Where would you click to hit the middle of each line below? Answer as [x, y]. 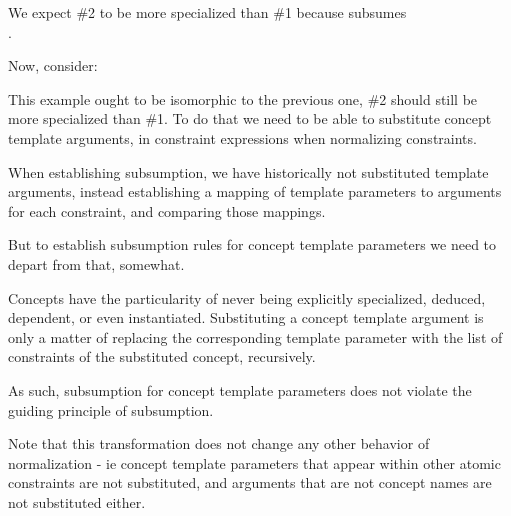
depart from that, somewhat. [96, 263]
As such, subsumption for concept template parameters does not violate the [240, 389]
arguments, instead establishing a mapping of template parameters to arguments [255, 191]
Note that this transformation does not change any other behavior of [219, 443]
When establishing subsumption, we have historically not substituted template [248, 171]
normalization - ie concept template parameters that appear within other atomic [254, 462]
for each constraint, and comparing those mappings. [167, 210]
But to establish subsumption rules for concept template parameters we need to [252, 244]
